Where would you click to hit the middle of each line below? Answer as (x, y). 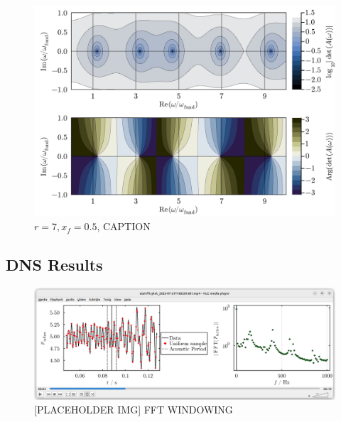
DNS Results (54, 265)
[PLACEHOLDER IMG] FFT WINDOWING (134, 410)
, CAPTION (124, 226)
